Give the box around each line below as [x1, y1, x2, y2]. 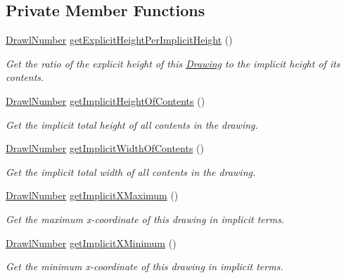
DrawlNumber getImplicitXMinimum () [6, 235, 177, 250]
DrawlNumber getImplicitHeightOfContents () [6, 93, 205, 108]
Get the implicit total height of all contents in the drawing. [6, 117, 258, 132]
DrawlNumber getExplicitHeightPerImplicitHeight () [6, 32, 233, 47]
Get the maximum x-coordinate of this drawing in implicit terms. [6, 211, 285, 226]
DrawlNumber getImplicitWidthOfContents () [6, 141, 204, 156]
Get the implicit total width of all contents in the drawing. [6, 164, 256, 179]
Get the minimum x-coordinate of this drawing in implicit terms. [6, 259, 283, 274]
